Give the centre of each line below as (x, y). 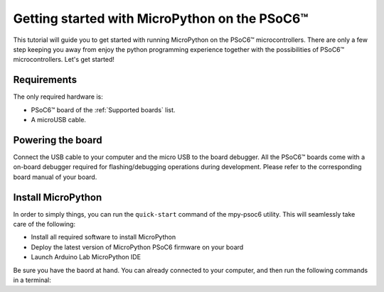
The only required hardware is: (58, 97)
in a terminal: (32, 280)
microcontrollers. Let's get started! (64, 60)
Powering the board (58, 140)
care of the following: (44, 224)
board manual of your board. (55, 177)
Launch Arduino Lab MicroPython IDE (86, 257)
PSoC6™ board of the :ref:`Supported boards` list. (103, 109)
